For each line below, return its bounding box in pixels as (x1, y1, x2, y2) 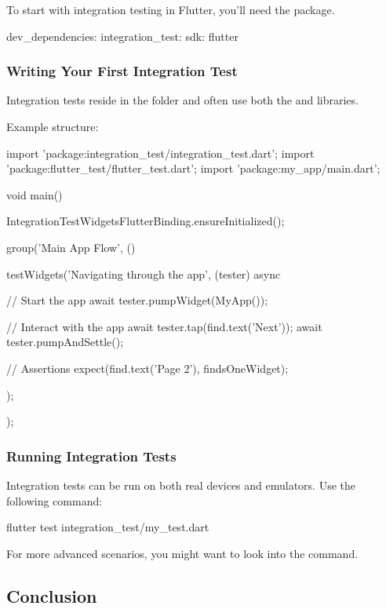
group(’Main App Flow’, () (6, 239, 136, 255)
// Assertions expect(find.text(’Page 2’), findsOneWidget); (6, 359, 289, 376)
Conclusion (6, 583, 97, 607)
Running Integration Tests (6, 446, 177, 465)
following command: (6, 492, 103, 509)
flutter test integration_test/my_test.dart (6, 519, 209, 535)
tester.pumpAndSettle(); (6, 334, 124, 350)
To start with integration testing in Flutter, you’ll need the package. (6, 2, 335, 17)
